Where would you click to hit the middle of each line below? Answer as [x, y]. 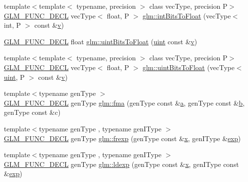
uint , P [14, 77]
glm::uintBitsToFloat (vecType [189, 67]
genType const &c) [32, 112]
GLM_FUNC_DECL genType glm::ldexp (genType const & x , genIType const [122, 164]
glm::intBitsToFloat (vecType [187, 15]
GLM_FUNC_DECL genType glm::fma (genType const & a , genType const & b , [124, 102]
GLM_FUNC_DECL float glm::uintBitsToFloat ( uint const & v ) [101, 41]
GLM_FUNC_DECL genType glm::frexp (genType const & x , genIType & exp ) [122, 138]
